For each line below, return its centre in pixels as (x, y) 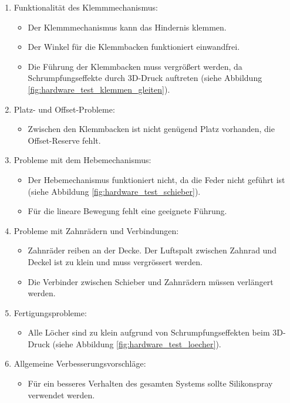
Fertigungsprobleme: (50, 312)
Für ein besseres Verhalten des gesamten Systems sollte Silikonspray (150, 383)
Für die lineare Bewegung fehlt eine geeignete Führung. (127, 211)
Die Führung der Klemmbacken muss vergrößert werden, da (135, 66)
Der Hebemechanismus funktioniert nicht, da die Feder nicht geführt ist (156, 179)
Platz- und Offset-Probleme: (64, 109)
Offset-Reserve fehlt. (64, 140)
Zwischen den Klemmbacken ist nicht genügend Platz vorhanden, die (151, 129)
